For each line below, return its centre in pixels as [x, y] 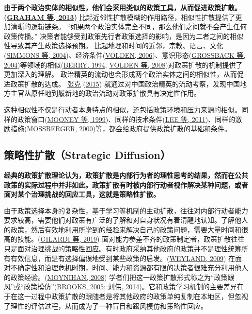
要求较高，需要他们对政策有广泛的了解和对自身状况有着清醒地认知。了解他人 [126, 220]
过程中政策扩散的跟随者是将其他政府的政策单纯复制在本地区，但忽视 [139, 296]
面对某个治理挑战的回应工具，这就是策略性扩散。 [82, 194]
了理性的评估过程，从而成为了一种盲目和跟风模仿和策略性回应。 [106, 305]
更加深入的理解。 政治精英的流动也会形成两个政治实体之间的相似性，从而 [120, 74]
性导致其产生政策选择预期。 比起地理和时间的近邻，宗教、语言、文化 [114, 45]
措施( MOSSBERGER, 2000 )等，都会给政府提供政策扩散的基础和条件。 [121, 129]
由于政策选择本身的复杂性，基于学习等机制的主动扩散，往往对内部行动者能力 [126, 210]
